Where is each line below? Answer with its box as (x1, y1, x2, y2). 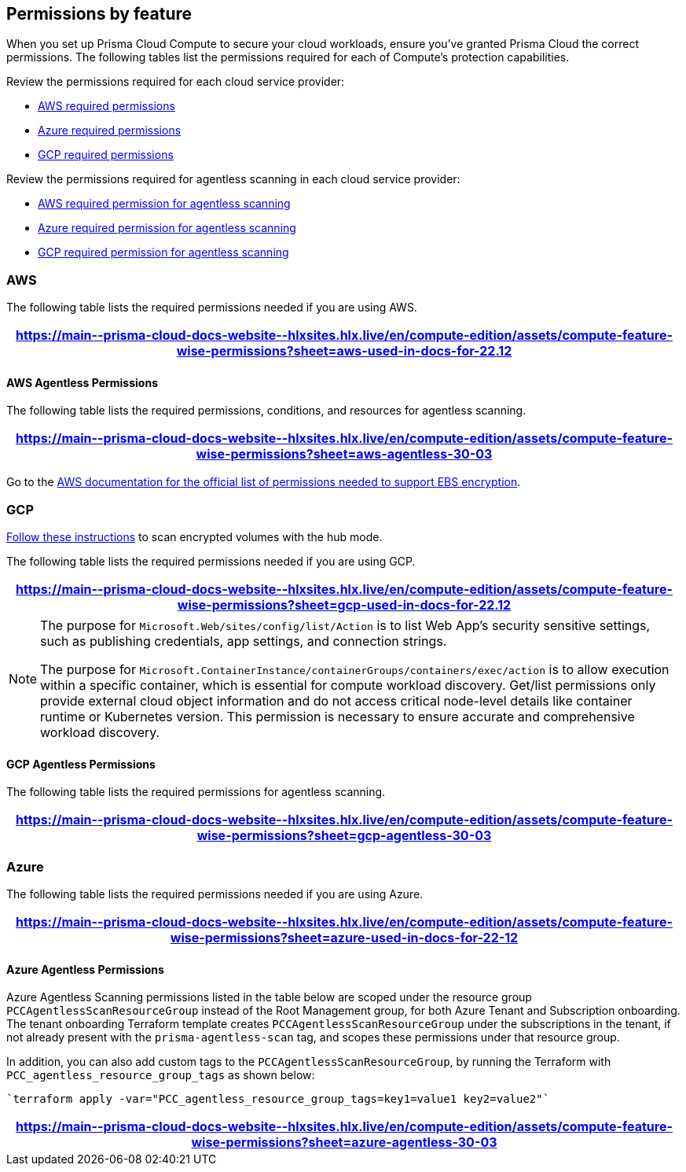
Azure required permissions (38, 123, 182, 138)
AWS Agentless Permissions (6, 375, 158, 389)
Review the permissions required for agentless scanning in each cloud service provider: (6, 172, 460, 186)
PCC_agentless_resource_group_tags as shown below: (6, 1068, 315, 1082)
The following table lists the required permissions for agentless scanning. (6, 785, 386, 799)
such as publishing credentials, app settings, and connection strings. (40, 633, 447, 650)
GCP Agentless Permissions (6, 757, 156, 771)
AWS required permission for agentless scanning (38, 197, 291, 211)
